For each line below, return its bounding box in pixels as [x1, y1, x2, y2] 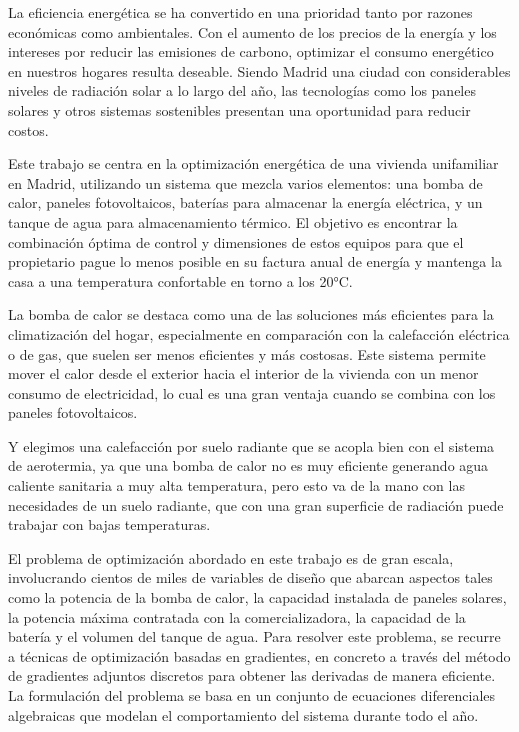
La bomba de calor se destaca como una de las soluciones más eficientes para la [8, 304, 494, 325]
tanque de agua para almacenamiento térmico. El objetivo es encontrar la [8, 211, 458, 232]
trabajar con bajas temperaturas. [8, 514, 211, 535]
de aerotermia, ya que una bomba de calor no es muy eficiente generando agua [8, 455, 489, 476]
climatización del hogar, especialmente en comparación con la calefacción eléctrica [8, 323, 510, 344]
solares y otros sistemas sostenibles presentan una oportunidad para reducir [8, 99, 471, 120]
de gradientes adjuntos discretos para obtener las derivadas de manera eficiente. [8, 665, 496, 686]
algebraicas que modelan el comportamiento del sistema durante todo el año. [8, 704, 479, 725]
